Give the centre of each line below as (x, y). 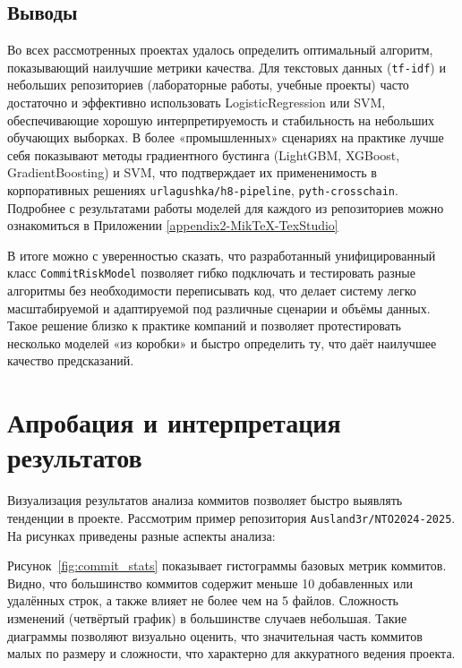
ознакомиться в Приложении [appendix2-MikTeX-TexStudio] (173, 225)
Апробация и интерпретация (174, 422)
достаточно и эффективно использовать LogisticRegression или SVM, (197, 103)
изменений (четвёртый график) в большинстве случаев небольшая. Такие (207, 618)
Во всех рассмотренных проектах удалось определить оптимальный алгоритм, (220, 50)
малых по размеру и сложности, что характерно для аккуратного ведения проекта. (231, 653)
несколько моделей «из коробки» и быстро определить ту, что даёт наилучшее (222, 343)
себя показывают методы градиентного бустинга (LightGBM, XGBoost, (204, 154)
